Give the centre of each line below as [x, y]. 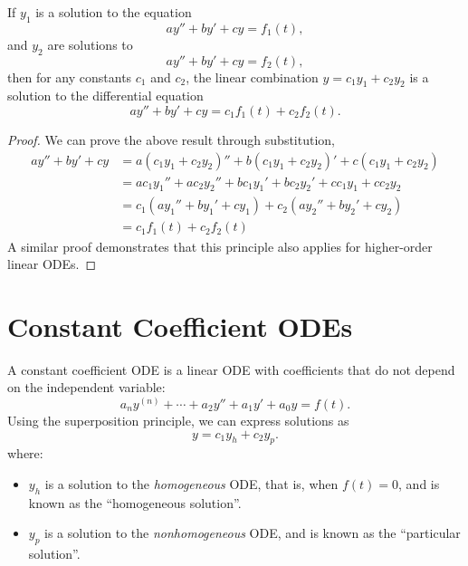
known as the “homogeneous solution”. [135, 502]
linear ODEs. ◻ [52, 264]
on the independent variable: [86, 387]
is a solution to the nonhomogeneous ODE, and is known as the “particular [253, 533]
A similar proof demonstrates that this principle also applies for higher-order [220, 246]
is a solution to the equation [114, 12]
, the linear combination [252, 77]
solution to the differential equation [105, 96]
